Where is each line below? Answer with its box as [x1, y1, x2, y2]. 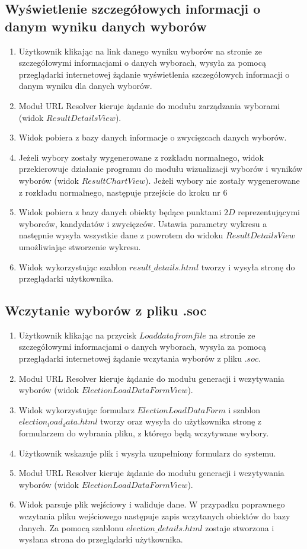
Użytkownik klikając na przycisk [18, 328, 137, 341]
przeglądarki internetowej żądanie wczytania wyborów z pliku [18, 352, 242, 365]
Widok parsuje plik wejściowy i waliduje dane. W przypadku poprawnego [18, 498, 285, 510]
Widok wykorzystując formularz [18, 403, 135, 416]
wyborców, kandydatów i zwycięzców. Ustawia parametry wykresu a [18, 217, 267, 229]
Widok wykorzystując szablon [18, 260, 127, 273]
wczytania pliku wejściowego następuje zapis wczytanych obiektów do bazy [18, 510, 290, 522]
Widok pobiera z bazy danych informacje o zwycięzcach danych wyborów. [18, 131, 287, 143]
